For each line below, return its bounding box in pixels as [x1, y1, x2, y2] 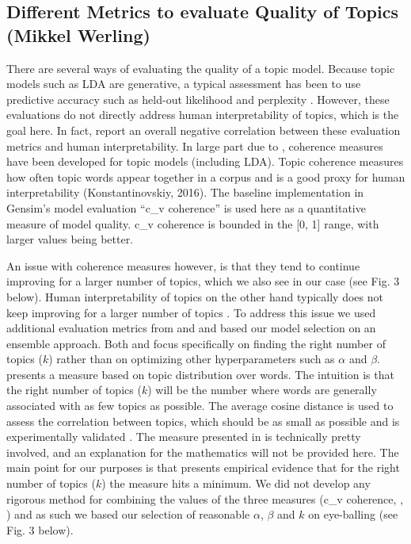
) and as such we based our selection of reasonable [6, 506, 250, 523]
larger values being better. [6, 231, 134, 247]
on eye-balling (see [308, 506, 398, 523]
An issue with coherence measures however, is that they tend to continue [6, 257, 360, 274]
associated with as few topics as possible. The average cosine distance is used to [6, 397, 394, 414]
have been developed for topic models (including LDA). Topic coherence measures [6, 153, 404, 170]
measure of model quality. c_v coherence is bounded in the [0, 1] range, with [6, 215, 379, 232]
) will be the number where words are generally [147, 381, 377, 398]
